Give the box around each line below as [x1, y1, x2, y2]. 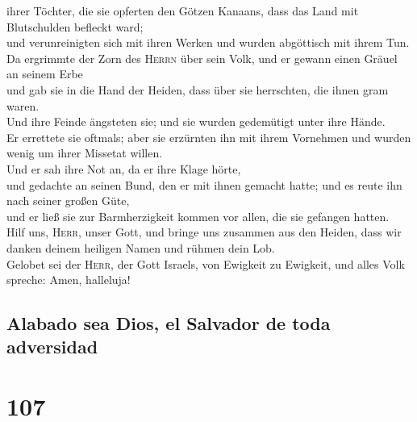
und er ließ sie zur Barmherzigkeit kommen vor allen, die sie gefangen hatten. [6, 207, 390, 224]
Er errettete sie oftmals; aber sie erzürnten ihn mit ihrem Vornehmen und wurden [6, 128, 411, 145]
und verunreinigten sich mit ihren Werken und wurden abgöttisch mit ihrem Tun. [6, 34, 410, 51]
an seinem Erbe [6, 65, 83, 82]
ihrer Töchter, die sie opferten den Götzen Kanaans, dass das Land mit [6, 2, 359, 19]
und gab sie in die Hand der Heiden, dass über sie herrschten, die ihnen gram [6, 81, 389, 98]
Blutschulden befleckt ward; [6, 18, 144, 35]
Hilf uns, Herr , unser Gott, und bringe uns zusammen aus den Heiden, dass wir [6, 224, 402, 240]
